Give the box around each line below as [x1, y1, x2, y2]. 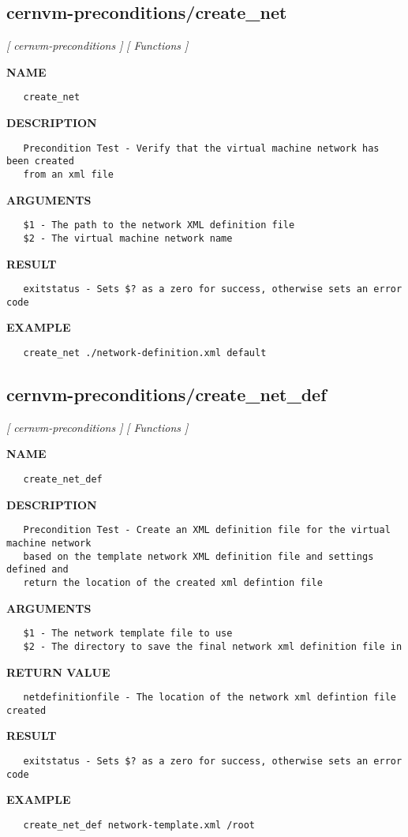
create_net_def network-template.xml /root [23, 819, 255, 831]
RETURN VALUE [6, 663, 110, 680]
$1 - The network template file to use [23, 628, 233, 640]
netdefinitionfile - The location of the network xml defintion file [23, 692, 396, 704]
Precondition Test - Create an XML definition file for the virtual [23, 524, 391, 536]
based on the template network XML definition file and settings [23, 550, 374, 562]
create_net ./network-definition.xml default [23, 347, 267, 359]
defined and [6, 564, 69, 576]
